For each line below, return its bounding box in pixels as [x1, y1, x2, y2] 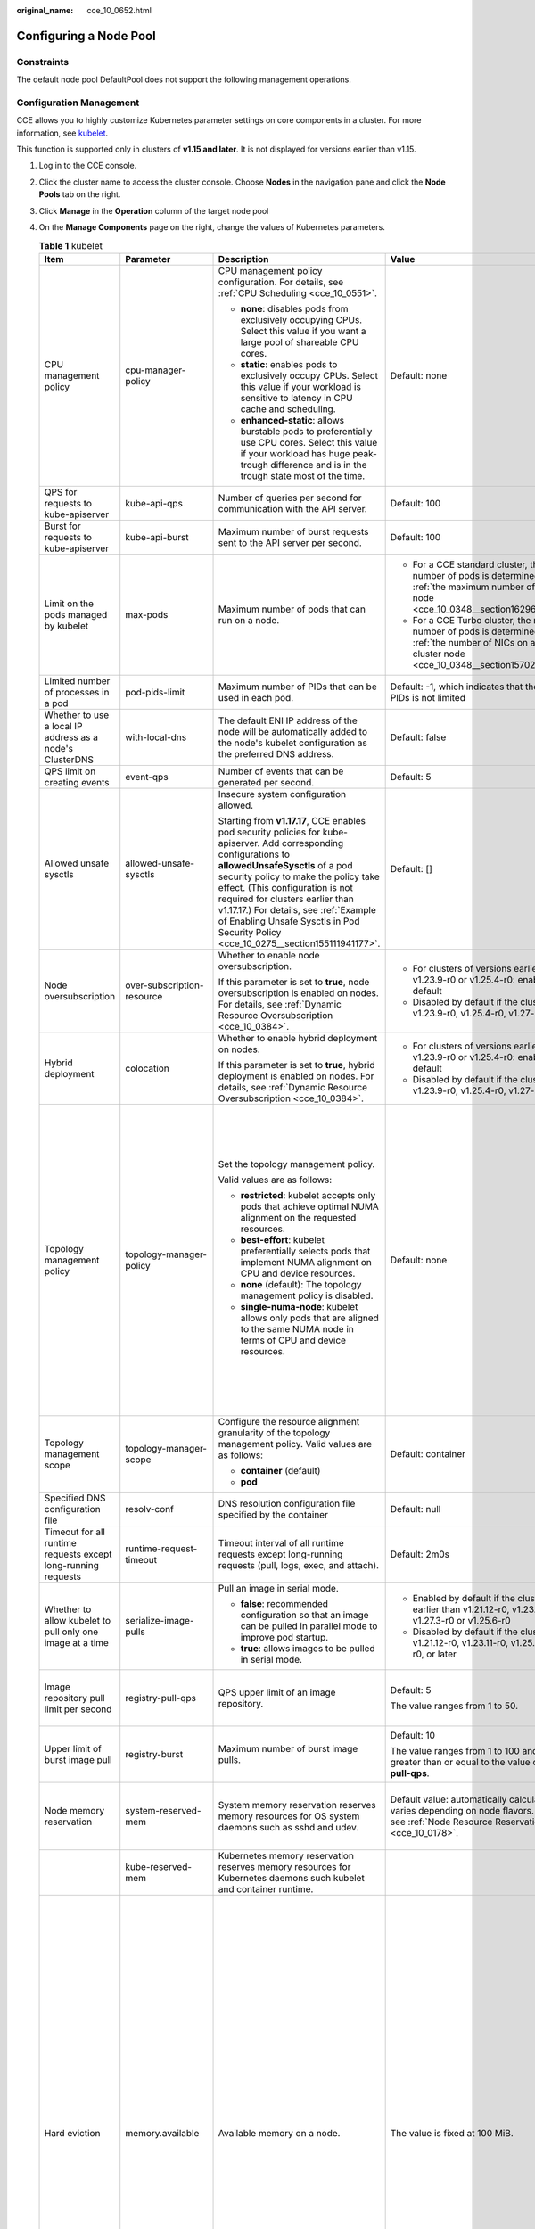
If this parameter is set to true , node [218, 975, 370, 988]
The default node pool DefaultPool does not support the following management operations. [16, 74, 352, 85]
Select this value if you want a [240, 325, 366, 337]
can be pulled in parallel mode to [240, 1619, 378, 1632]
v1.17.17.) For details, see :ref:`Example [218, 903, 376, 916]
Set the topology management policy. [218, 1157, 375, 1170]
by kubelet [44, 620, 89, 632]
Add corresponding [261, 836, 344, 849]
